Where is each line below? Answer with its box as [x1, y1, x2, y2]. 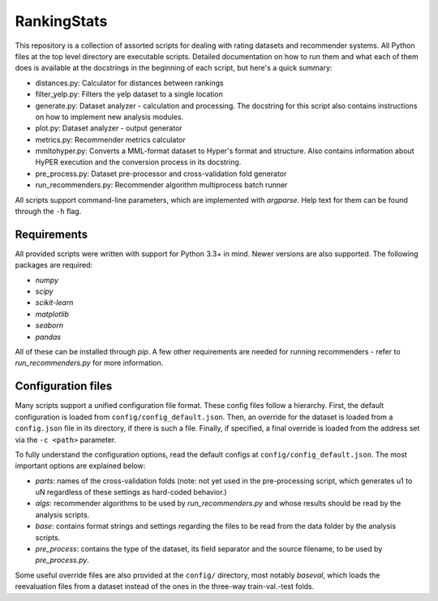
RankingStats [15, 12, 108, 30]
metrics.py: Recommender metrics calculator [35, 135, 186, 144]
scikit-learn [35, 298, 74, 307]
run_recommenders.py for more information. [15, 358, 164, 368]
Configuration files [15, 380, 113, 393]
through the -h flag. [15, 207, 82, 217]
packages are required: [15, 260, 93, 270]
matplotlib [35, 309, 69, 319]
